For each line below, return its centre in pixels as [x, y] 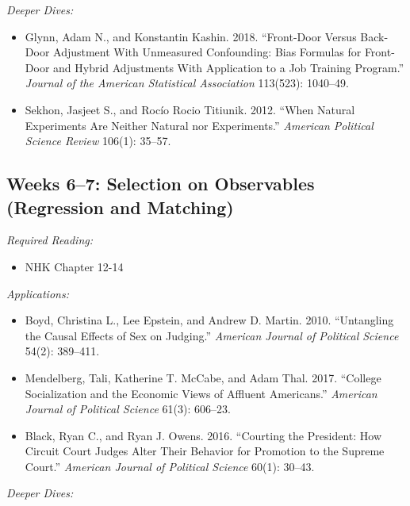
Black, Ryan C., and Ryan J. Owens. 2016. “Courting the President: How [203, 435]
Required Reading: [50, 240]
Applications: [38, 293]
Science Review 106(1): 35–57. [98, 141]
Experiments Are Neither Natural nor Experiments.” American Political [199, 125]
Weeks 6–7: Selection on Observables [161, 184]
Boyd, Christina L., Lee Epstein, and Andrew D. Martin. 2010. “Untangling [209, 320]
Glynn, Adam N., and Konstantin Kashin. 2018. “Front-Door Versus [191, 36]
